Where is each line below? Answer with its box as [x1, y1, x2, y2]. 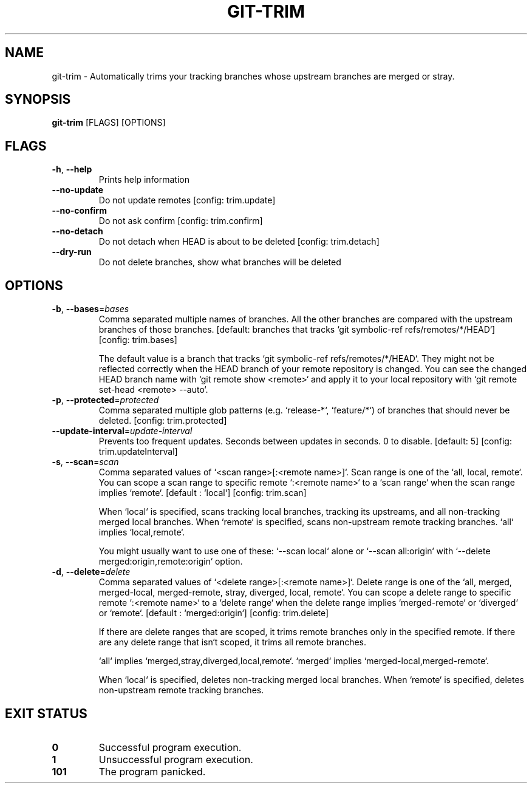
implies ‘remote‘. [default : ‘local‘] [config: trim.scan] [98, 487, 307, 498]
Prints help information [98, 174, 189, 185]
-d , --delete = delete [52, 566, 131, 577]
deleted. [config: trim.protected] [98, 415, 227, 426]
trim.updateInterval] [98, 446, 178, 457]
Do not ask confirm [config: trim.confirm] [98, 216, 263, 226]
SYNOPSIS [5, 92, 71, 107]
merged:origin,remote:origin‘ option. [98, 556, 243, 567]
